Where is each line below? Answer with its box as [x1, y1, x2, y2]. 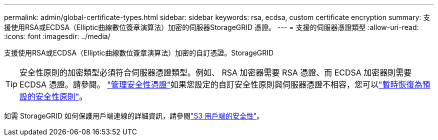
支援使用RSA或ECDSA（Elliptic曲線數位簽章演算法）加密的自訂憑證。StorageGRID [4, 48, 274, 57]
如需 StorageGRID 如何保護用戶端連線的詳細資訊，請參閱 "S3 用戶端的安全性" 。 [4, 111, 264, 120]
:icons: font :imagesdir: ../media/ [4, 32, 110, 40]
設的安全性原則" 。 [19, 91, 87, 101]
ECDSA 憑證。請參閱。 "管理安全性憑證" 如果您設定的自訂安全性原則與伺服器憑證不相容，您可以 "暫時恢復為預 [19, 79, 430, 89]
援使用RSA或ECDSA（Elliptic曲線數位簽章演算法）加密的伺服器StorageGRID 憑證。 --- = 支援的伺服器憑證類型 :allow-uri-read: [4, 23, 419, 31]
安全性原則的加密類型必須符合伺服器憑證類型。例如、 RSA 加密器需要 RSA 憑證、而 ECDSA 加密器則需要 [19, 67, 412, 77]
